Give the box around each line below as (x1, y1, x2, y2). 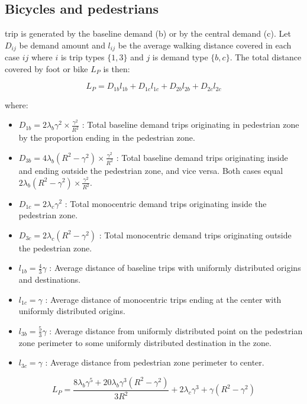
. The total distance (230, 51, 302, 63)
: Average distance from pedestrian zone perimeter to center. (45, 356, 264, 369)
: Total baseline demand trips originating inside (116, 151, 288, 163)
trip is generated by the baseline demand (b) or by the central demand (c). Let (5, 27, 291, 40)
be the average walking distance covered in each (118, 38, 292, 51)
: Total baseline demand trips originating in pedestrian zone (82, 118, 299, 131)
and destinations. (18, 273, 81, 286)
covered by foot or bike (5, 62, 88, 75)
